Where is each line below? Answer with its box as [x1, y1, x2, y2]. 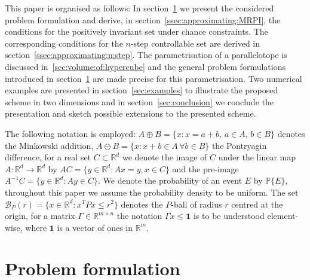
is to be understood [193, 209, 265, 222]
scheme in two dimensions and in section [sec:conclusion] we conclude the [5, 95, 274, 108]
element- [267, 209, 299, 222]
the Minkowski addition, [5, 139, 94, 151]
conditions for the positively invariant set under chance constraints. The [5, 25, 268, 38]
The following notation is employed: [5, 127, 136, 139]
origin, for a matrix [5, 209, 75, 222]
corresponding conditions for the [5, 36, 123, 49]
